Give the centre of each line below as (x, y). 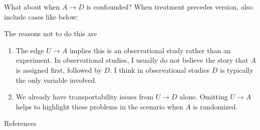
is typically (237, 70)
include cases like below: (41, 16)
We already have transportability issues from (85, 97)
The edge (30, 50)
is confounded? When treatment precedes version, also (170, 7)
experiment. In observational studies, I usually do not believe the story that (132, 60)
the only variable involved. (56, 80)
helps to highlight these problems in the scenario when (99, 106)
